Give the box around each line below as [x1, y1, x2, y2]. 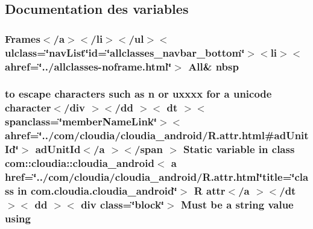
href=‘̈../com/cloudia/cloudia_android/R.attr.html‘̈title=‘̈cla [5, 169, 309, 184]
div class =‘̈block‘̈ [81, 196, 165, 212]
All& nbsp [188, 58, 239, 74]
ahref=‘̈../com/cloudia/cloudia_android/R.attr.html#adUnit [5, 128, 309, 143]
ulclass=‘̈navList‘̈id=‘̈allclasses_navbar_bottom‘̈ [5, 45, 245, 60]
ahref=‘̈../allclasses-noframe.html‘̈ [5, 58, 172, 74]
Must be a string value [180, 196, 294, 212]
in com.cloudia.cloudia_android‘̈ [17, 183, 177, 198]
